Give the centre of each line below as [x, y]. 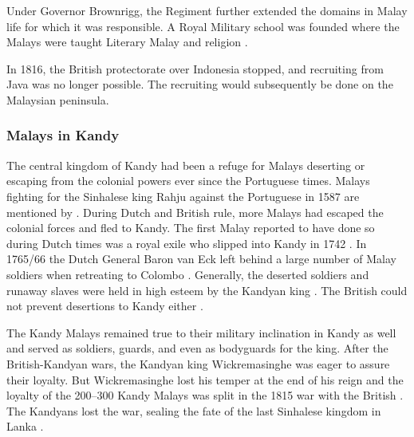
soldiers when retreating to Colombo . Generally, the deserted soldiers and [188, 274]
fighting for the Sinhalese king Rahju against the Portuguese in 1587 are [183, 196]
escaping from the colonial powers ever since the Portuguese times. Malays [188, 181]
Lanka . [25, 426]
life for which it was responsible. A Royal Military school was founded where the [203, 26]
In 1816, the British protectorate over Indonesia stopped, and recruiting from [195, 68]
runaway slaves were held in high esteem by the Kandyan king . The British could [207, 290]
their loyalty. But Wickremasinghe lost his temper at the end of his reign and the [205, 379]
